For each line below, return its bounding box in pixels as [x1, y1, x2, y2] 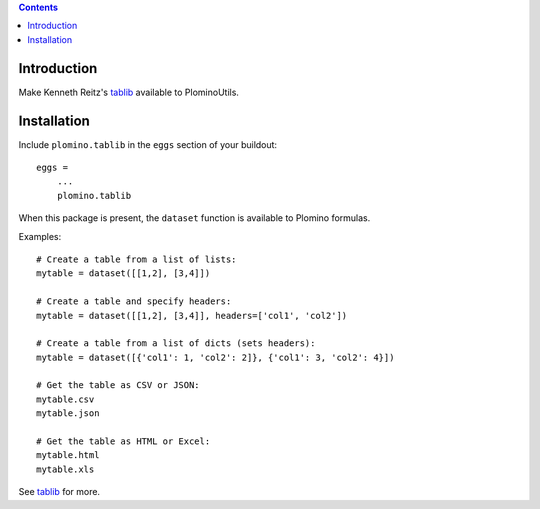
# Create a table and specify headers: [36, 296, 232, 307]
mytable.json [36, 408, 100, 419]
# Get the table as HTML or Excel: [36, 436, 211, 447]
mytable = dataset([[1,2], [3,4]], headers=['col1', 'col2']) [36, 310, 348, 321]
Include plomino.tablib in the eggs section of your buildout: [18, 138, 278, 150]
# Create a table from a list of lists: [36, 253, 237, 265]
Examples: [18, 230, 62, 242]
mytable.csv [36, 393, 95, 405]
